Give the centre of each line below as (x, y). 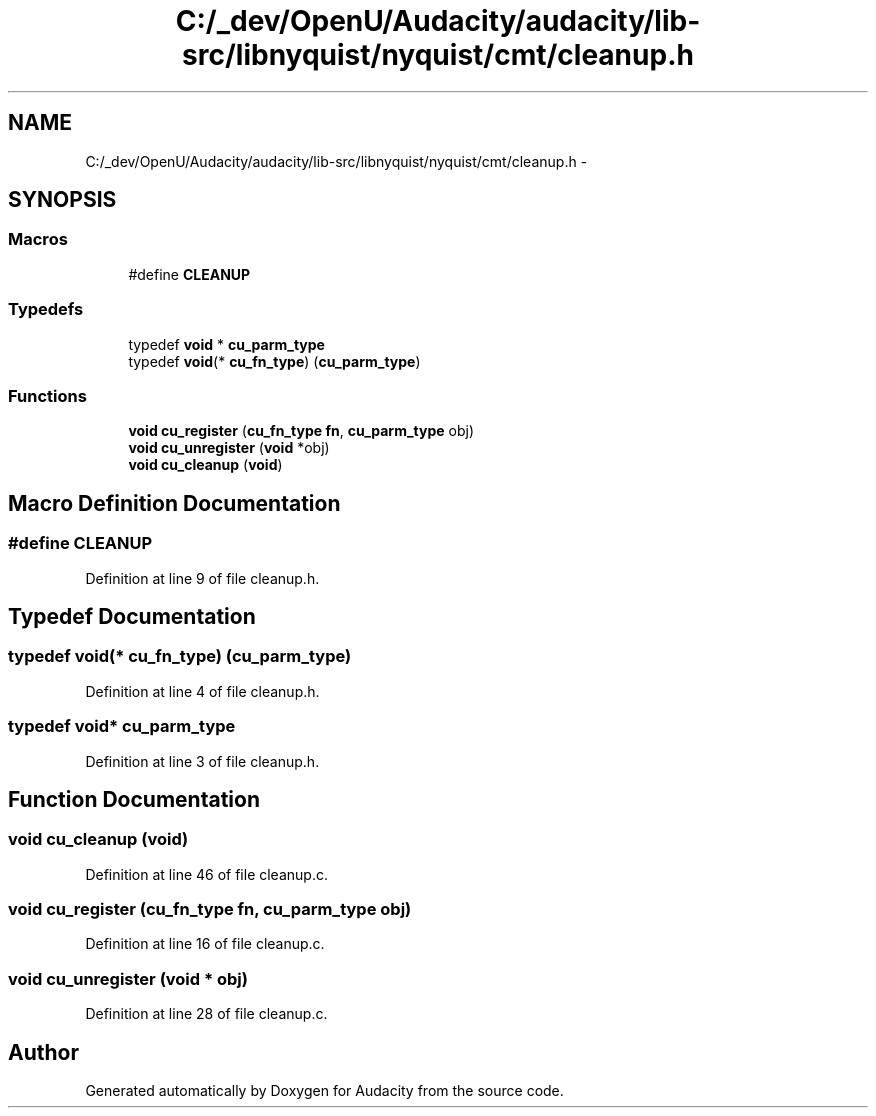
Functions (47, 395)
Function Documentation (134, 799)
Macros (38, 239)
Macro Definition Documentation (174, 503)
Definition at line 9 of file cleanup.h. (202, 578)
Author (43, 1052)
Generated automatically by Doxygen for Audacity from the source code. (324, 1091)
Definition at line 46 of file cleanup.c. (206, 874)
